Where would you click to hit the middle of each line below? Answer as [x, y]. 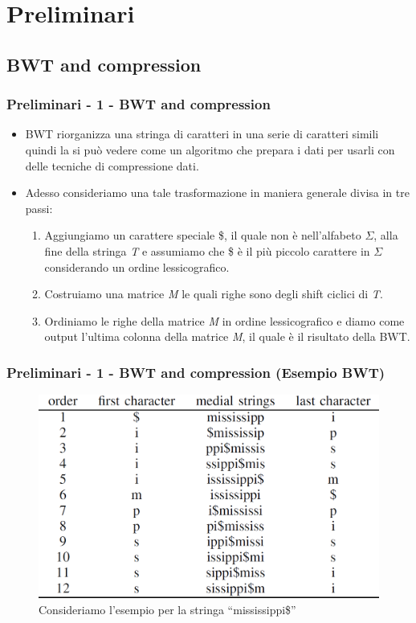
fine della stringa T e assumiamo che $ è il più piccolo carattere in [207, 250]
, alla [386, 235]
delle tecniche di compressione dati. [112, 165]
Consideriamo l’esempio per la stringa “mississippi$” [167, 609]
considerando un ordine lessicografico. [137, 266]
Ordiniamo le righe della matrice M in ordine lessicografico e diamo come [224, 320]
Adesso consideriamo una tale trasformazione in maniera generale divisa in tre [217, 193]
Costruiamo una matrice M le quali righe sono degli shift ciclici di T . [214, 294]
